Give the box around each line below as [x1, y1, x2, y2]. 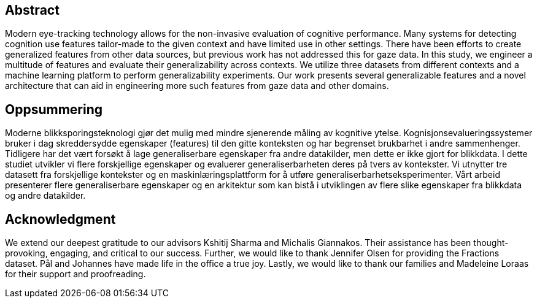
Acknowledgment [5, 211, 116, 227]
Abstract [5, 2, 60, 18]
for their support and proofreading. [5, 269, 146, 280]
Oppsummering [5, 101, 103, 117]
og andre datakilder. [5, 190, 86, 201]
